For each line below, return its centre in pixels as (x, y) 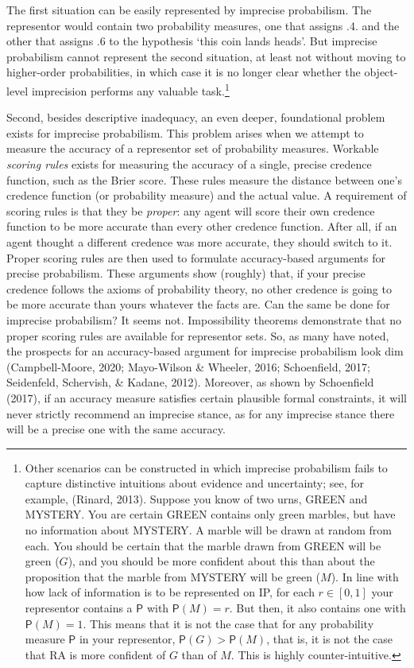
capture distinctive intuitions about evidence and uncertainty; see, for (195, 483)
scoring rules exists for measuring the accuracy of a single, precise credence (189, 164)
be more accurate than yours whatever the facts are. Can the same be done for (198, 304)
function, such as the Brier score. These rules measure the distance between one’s (204, 179)
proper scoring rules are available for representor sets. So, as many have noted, (198, 335)
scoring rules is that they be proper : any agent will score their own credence (191, 210)
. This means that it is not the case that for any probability (228, 623)
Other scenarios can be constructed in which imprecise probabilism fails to (206, 467)
